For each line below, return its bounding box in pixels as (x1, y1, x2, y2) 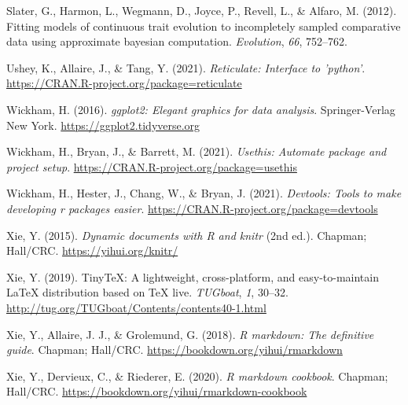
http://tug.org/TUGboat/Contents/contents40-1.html (6, 299, 266, 315)
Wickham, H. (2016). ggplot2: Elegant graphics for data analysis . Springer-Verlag (6, 101, 395, 117)
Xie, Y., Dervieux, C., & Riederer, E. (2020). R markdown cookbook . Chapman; (6, 367, 388, 384)
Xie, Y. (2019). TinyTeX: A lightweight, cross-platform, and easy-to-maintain (6, 268, 379, 285)
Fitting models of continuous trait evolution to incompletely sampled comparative (6, 17, 401, 34)
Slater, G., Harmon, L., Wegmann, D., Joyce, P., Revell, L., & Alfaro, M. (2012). (6, 2, 397, 18)
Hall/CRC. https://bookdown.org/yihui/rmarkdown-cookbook (6, 383, 307, 399)
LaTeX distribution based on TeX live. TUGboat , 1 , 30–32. (6, 284, 289, 300)
